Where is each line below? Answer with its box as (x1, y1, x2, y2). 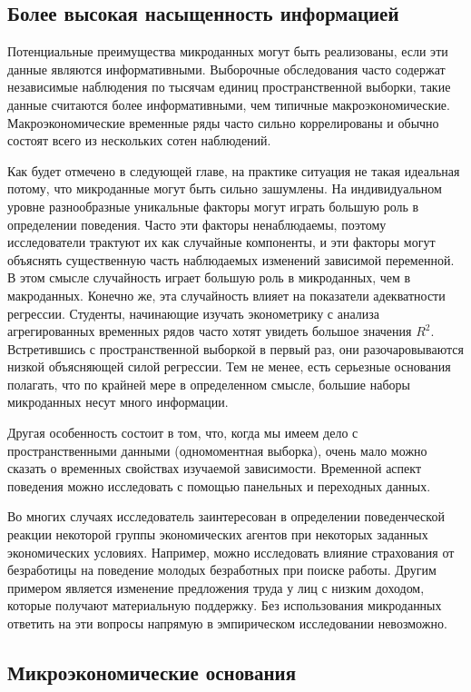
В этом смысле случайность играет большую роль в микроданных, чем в (7, 268, 411, 287)
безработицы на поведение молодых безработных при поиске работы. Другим (7, 560, 437, 579)
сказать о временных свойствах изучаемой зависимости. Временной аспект (7, 459, 422, 478)
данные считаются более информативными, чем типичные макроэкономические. (7, 94, 450, 114)
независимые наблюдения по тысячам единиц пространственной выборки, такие (7, 77, 451, 96)
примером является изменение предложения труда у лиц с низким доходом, (7, 578, 425, 597)
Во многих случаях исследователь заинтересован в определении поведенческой (7, 507, 445, 526)
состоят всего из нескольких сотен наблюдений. (7, 131, 271, 150)
